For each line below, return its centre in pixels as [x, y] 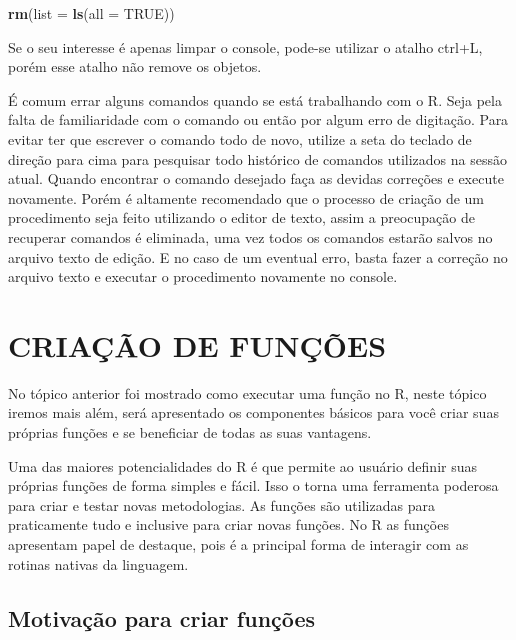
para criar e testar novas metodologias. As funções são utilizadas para [221, 504]
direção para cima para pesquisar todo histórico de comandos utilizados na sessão [257, 158]
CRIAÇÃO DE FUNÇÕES [197, 344]
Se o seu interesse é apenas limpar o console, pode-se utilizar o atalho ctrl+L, [245, 46]
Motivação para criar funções [162, 617]
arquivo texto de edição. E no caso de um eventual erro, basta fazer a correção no [258, 256]
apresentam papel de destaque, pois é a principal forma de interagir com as [238, 544]
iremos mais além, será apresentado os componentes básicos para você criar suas [253, 412]
